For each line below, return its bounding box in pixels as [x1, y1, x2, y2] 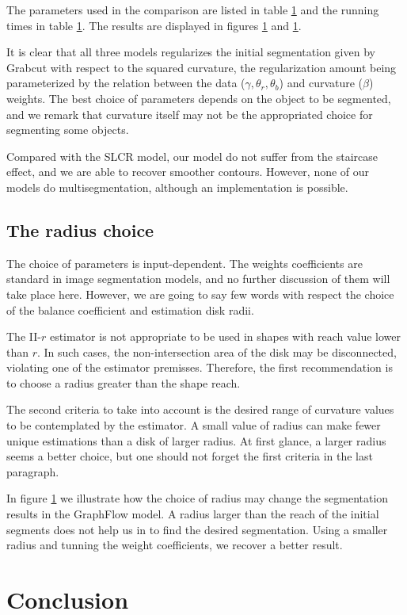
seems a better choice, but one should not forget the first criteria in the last [6, 448, 373, 464]
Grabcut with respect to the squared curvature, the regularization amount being [6, 59, 397, 75]
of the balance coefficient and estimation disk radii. [6, 301, 254, 318]
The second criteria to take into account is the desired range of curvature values [6, 401, 394, 418]
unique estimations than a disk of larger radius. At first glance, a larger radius [6, 432, 386, 449]
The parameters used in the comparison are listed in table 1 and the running [6, 2, 379, 17]
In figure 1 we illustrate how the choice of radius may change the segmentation [6, 490, 389, 506]
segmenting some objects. [6, 121, 129, 138]
